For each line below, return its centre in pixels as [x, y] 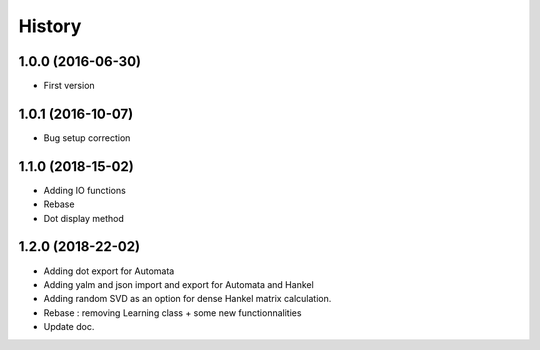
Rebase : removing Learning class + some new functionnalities [172, 312]
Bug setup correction [87, 137]
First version [69, 86]
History [50, 26]
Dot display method [84, 218]
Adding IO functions [85, 190]
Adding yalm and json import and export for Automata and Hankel [178, 284]
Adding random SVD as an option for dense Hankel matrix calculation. [187, 299]
